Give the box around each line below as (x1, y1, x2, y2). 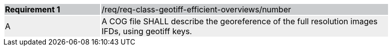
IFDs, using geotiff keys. (102, 26, 192, 36)
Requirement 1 (5, 4, 60, 14)
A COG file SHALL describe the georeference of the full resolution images (102, 16, 378, 26)
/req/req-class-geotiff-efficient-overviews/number (102, 4, 291, 14)
